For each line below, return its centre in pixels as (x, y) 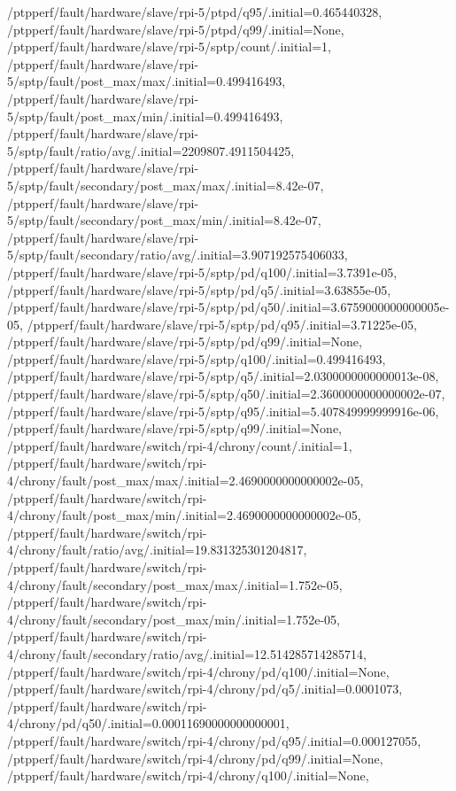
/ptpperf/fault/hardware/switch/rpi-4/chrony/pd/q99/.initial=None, (195, 758)
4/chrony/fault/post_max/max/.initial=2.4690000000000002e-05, (185, 481)
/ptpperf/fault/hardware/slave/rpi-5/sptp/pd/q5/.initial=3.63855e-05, (199, 289)
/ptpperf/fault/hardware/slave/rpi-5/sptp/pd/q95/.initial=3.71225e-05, (222, 324)
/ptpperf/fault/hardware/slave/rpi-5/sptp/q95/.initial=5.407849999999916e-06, (223, 411)
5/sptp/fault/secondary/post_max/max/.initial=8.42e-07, (166, 185)
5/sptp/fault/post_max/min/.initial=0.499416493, (145, 116)
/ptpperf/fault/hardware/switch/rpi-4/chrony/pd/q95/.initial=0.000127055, (214, 740)
